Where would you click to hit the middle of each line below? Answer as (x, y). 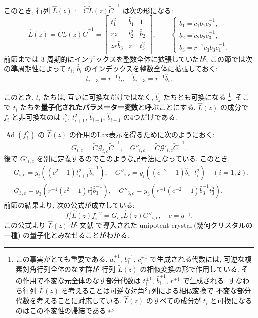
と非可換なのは (36, 117)
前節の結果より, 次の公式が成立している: (69, 205)
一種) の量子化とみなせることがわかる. (66, 235)
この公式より (25, 225)
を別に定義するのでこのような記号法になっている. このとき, (133, 158)
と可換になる (231, 300)
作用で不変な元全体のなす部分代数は (82, 280)
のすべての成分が (174, 300)
